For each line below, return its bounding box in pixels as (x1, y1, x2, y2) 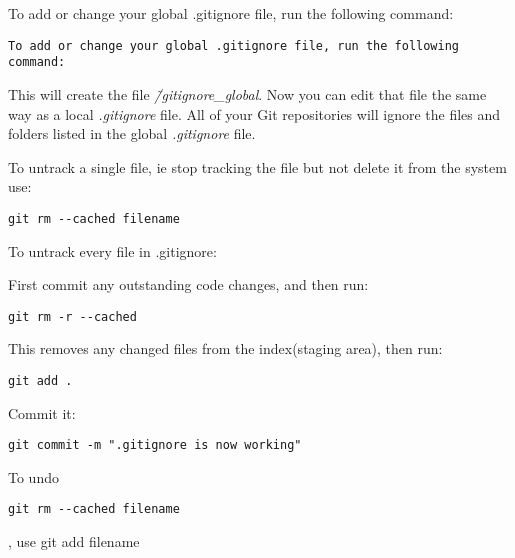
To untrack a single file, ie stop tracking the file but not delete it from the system (8, 156, 507, 177)
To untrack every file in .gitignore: (8, 240, 217, 261)
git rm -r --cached (8, 309, 137, 324)
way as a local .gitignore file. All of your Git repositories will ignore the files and (8, 103, 501, 124)
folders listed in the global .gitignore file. (8, 123, 256, 144)
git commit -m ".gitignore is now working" (8, 438, 302, 453)
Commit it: (8, 402, 76, 423)
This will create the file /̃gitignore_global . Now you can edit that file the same (8, 83, 487, 104)
